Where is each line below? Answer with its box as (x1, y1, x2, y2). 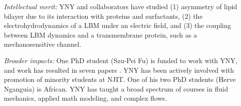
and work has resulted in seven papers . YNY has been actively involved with (4, 65, 234, 75)
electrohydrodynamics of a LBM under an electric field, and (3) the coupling (4, 20, 231, 30)
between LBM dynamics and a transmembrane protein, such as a (4, 29, 197, 40)
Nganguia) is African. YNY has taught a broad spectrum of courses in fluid (4, 83, 228, 93)
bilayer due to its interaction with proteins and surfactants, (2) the (4, 11, 203, 21)
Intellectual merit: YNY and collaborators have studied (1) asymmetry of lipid (4, 1, 238, 11)
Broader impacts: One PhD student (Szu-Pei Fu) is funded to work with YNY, (4, 55, 238, 65)
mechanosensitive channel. (4, 39, 81, 49)
